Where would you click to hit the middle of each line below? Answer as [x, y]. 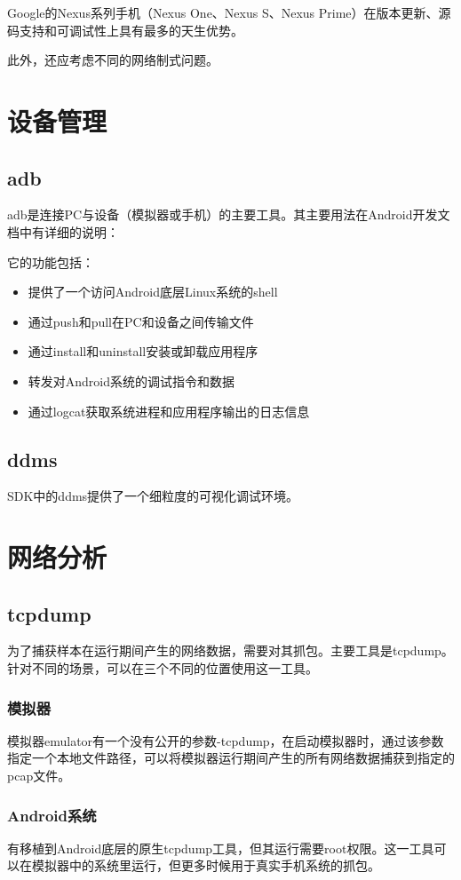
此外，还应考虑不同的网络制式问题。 [113, 60]
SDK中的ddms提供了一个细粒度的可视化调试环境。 [153, 496]
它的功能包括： [51, 262]
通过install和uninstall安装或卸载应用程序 [143, 351]
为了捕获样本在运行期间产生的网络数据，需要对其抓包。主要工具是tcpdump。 [230, 650]
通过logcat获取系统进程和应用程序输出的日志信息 [169, 411]
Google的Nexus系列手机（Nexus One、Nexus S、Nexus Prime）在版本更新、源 [229, 12]
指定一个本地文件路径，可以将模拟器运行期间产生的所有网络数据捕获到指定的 [231, 758]
